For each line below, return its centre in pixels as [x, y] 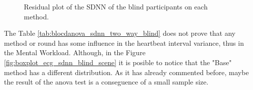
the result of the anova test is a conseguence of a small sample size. [106, 82]
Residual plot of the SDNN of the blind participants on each [116, 6]
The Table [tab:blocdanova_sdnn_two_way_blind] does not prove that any [120, 33]
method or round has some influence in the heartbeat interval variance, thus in [124, 43]
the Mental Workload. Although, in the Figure [75, 52]
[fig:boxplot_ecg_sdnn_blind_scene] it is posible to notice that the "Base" [118, 62]
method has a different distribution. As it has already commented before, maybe [126, 72]
